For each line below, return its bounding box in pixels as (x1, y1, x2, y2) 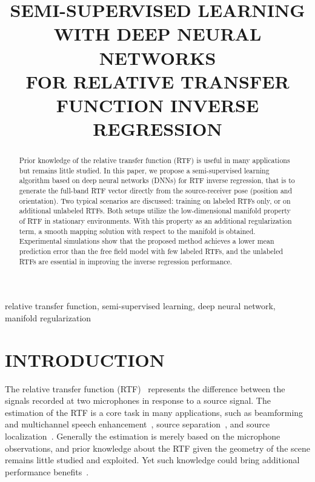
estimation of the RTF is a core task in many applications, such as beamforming (5, 406, 303, 418)
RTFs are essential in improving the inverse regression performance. (19, 256, 233, 266)
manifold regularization (5, 311, 91, 324)
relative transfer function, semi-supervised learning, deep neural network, (5, 300, 276, 312)
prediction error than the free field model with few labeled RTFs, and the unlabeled (19, 246, 283, 256)
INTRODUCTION (5, 347, 165, 372)
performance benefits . (5, 465, 89, 478)
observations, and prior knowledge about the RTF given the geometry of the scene (5, 441, 310, 454)
